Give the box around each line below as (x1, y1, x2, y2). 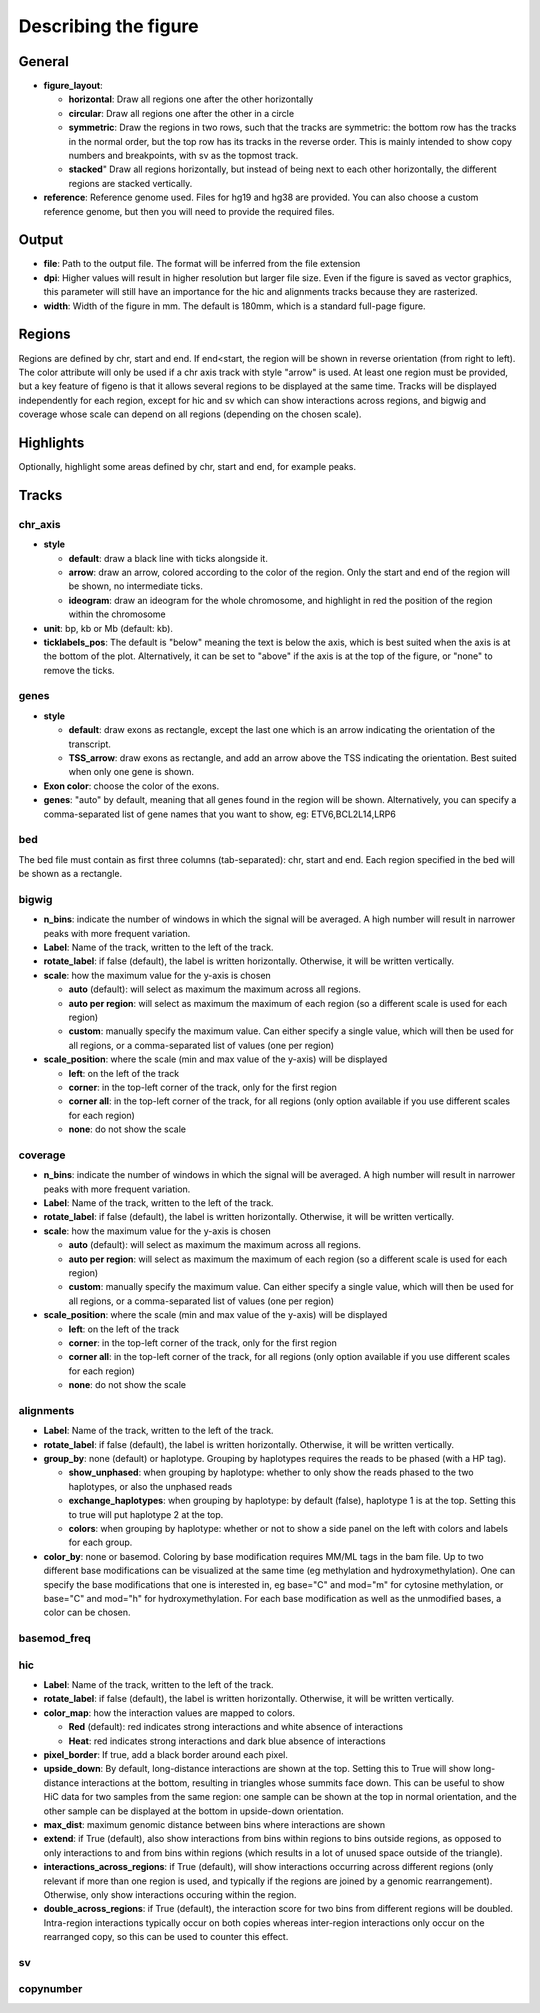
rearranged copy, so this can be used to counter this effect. (43, 1931, 289, 1943)
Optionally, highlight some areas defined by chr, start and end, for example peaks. (18, 461, 357, 473)
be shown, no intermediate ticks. (68, 580, 204, 592)
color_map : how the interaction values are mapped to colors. (43, 1706, 295, 1719)
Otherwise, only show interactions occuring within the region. (43, 1888, 297, 1900)
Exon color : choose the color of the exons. (43, 780, 220, 792)
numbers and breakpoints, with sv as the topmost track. (68, 150, 299, 162)
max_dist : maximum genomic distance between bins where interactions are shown (43, 1818, 386, 1830)
